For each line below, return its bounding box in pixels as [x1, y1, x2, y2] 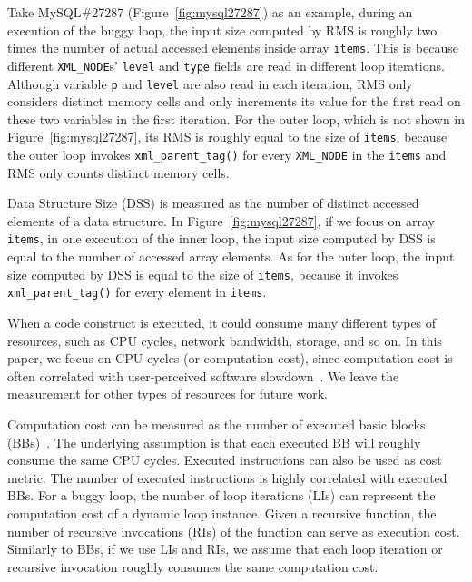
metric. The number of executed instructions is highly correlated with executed [7, 468, 447, 487]
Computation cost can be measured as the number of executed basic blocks [7, 414, 426, 433]
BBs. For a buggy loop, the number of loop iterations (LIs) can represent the [7, 486, 436, 505]
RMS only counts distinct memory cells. [7, 163, 230, 182]
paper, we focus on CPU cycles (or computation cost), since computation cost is [7, 349, 453, 368]
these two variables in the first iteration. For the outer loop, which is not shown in [7, 109, 465, 128]
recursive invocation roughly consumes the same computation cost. [7, 557, 379, 576]
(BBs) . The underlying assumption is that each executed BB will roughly [7, 432, 421, 451]
